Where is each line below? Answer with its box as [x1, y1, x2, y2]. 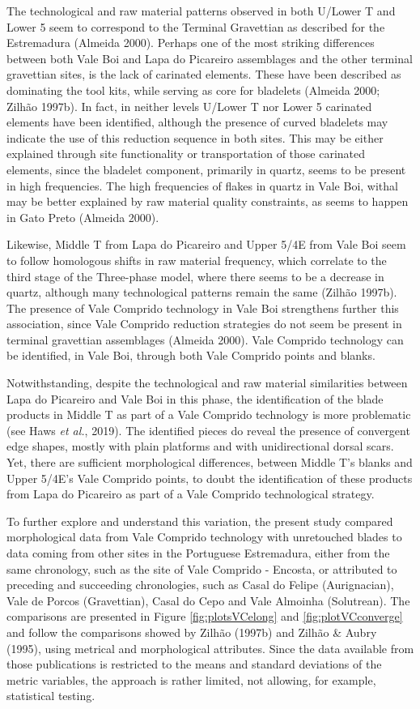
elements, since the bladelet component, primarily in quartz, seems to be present [6, 160, 406, 177]
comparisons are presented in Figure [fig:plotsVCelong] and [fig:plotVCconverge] [6, 608, 403, 625]
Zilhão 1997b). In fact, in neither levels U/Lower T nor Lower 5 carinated [6, 97, 372, 114]
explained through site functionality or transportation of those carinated [6, 145, 366, 162]
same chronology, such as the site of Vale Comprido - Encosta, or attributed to [6, 560, 397, 577]
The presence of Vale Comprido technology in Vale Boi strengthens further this [6, 299, 399, 316]
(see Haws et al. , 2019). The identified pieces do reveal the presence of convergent [6, 421, 410, 438]
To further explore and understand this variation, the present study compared [6, 512, 393, 529]
